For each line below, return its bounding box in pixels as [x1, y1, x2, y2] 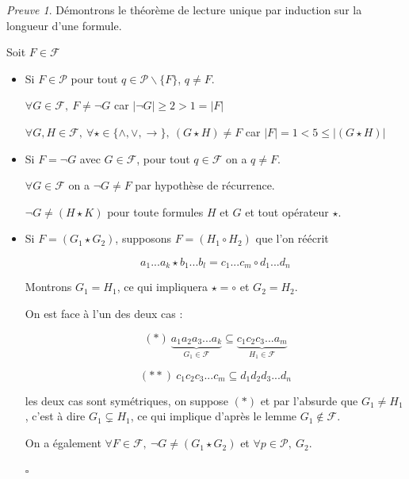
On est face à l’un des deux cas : [25, 305, 183, 321]
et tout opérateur [245, 203, 329, 220]
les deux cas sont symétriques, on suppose [25, 392, 228, 408]
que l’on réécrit [255, 230, 329, 247]
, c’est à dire [25, 408, 86, 424]
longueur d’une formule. [6, 17, 122, 33]
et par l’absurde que [260, 392, 358, 408]
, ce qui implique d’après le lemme [130, 408, 297, 424]
